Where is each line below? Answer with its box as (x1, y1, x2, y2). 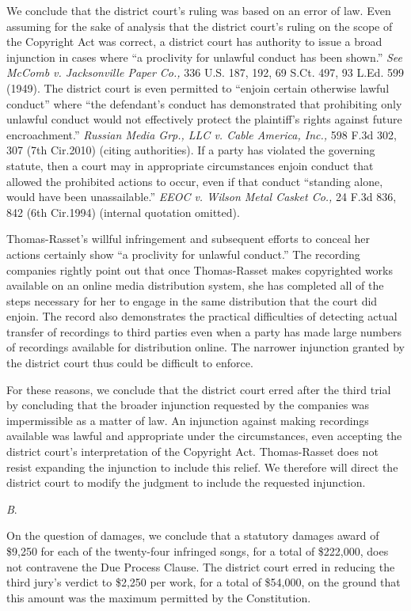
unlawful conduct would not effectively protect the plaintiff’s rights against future (6, 111, 402, 127)
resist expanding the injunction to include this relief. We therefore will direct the (6, 458, 398, 475)
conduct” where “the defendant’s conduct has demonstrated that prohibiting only (6, 95, 402, 112)
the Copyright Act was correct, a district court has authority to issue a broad (6, 33, 382, 50)
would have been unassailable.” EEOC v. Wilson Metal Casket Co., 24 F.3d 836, (6, 188, 397, 205)
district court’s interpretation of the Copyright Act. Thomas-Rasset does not (6, 443, 379, 460)
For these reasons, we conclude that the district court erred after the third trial (6, 381, 391, 397)
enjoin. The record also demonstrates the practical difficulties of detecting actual (6, 308, 398, 324)
